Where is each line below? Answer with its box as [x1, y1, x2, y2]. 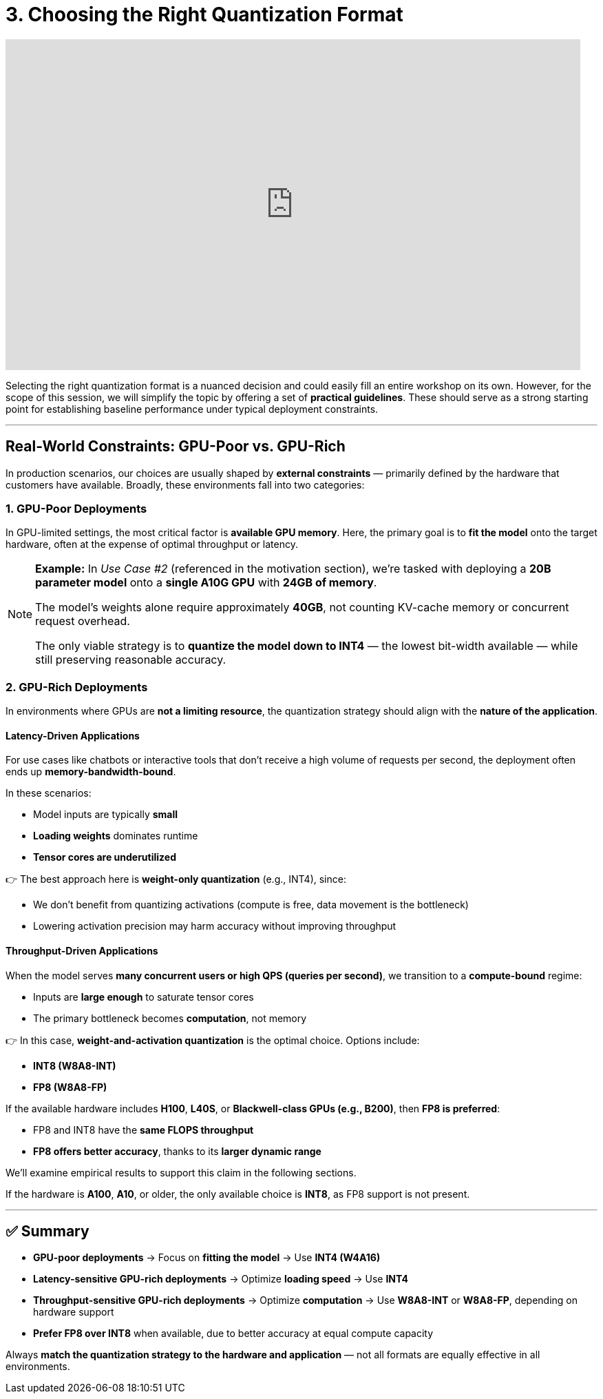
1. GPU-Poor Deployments [6, 501, 147, 515]
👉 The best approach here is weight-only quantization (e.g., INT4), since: [6, 873, 346, 886]
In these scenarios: [6, 787, 92, 799]
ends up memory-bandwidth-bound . [6, 766, 176, 778]
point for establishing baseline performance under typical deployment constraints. [6, 402, 379, 415]
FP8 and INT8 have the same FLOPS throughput [33, 1123, 254, 1136]
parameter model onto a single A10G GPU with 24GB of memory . [35, 575, 377, 590]
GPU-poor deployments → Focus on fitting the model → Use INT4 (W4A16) [33, 1252, 381, 1264]
